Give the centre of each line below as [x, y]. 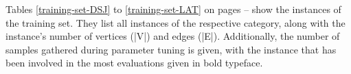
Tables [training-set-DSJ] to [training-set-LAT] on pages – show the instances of [173, 9]
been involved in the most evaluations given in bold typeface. [134, 63]
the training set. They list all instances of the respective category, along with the [175, 22]
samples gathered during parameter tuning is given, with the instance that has [171, 49]
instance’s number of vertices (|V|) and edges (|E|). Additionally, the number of [173, 36]
